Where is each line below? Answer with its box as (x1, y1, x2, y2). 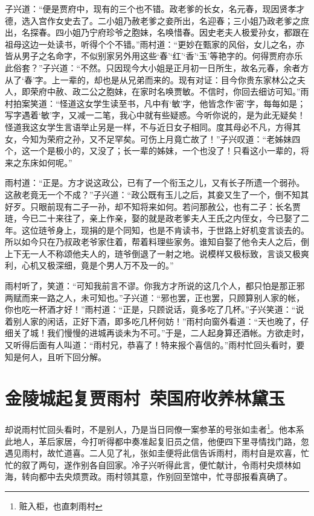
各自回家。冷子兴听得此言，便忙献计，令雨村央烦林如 (89, 458, 301, 471)
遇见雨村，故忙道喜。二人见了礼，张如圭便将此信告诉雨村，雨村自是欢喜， (5, 447, 301, 459)
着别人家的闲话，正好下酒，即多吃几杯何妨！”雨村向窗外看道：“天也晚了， (5, 314, 301, 327)
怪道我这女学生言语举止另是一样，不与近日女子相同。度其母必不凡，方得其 (5, 120, 301, 133)
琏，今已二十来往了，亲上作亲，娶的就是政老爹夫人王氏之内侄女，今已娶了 (5, 212, 301, 225)
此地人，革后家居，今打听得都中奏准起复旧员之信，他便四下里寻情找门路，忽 (5, 435, 309, 447)
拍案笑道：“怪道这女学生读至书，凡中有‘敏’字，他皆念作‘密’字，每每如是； (13, 97, 306, 109)
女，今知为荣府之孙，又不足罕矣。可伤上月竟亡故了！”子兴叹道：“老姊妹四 (5, 132, 301, 145)
